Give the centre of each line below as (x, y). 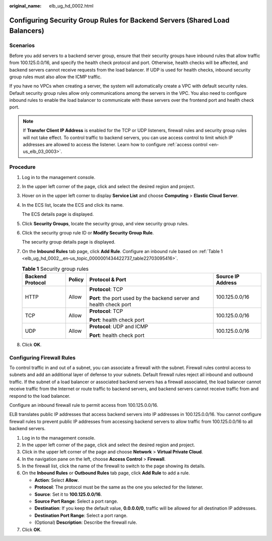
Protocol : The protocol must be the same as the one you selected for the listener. (119, 487)
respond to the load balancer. (40, 396)
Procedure (22, 167)
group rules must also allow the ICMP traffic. (55, 77)
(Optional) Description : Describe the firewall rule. (86, 522)
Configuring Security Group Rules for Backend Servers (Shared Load (119, 20)
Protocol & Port (108, 279)
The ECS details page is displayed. (58, 214)
